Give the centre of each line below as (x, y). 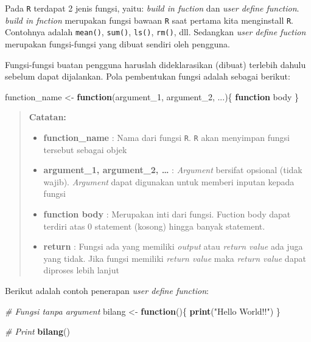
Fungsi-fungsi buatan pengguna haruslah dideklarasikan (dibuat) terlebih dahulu (155, 64)
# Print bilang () (37, 331)
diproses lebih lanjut (81, 270)
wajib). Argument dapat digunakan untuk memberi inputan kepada (169, 181)
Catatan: (47, 117)
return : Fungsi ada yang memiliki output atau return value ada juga (173, 246)
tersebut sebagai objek (85, 149)
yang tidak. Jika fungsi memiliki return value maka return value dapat (175, 258)
